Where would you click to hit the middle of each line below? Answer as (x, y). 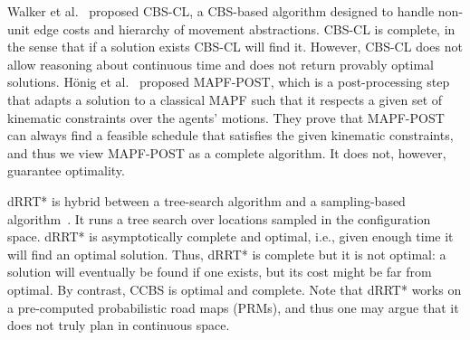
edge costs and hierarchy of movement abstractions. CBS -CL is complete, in (245, 28)
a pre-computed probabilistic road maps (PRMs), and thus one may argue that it (233, 307)
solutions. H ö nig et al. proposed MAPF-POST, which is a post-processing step (229, 82)
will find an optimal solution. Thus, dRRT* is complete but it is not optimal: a (227, 254)
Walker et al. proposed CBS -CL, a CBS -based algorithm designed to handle (221, 11)
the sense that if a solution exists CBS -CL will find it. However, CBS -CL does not (235, 47)
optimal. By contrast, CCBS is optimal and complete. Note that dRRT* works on (235, 289)
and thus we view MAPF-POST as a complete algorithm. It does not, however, (227, 152)
